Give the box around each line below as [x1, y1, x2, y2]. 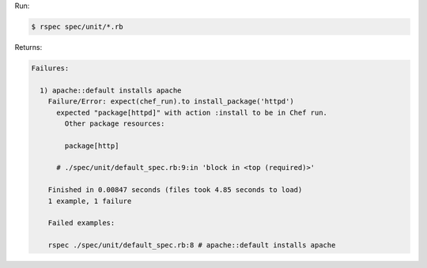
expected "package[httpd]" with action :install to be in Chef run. [56, 108, 328, 117]
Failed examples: [47, 218, 115, 228]
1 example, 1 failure [47, 196, 132, 206]
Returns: [14, 42, 43, 51]
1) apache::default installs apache [40, 85, 182, 95]
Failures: [31, 63, 70, 73]
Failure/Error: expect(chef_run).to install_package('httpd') [47, 97, 294, 106]
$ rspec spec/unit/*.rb [31, 22, 124, 31]
